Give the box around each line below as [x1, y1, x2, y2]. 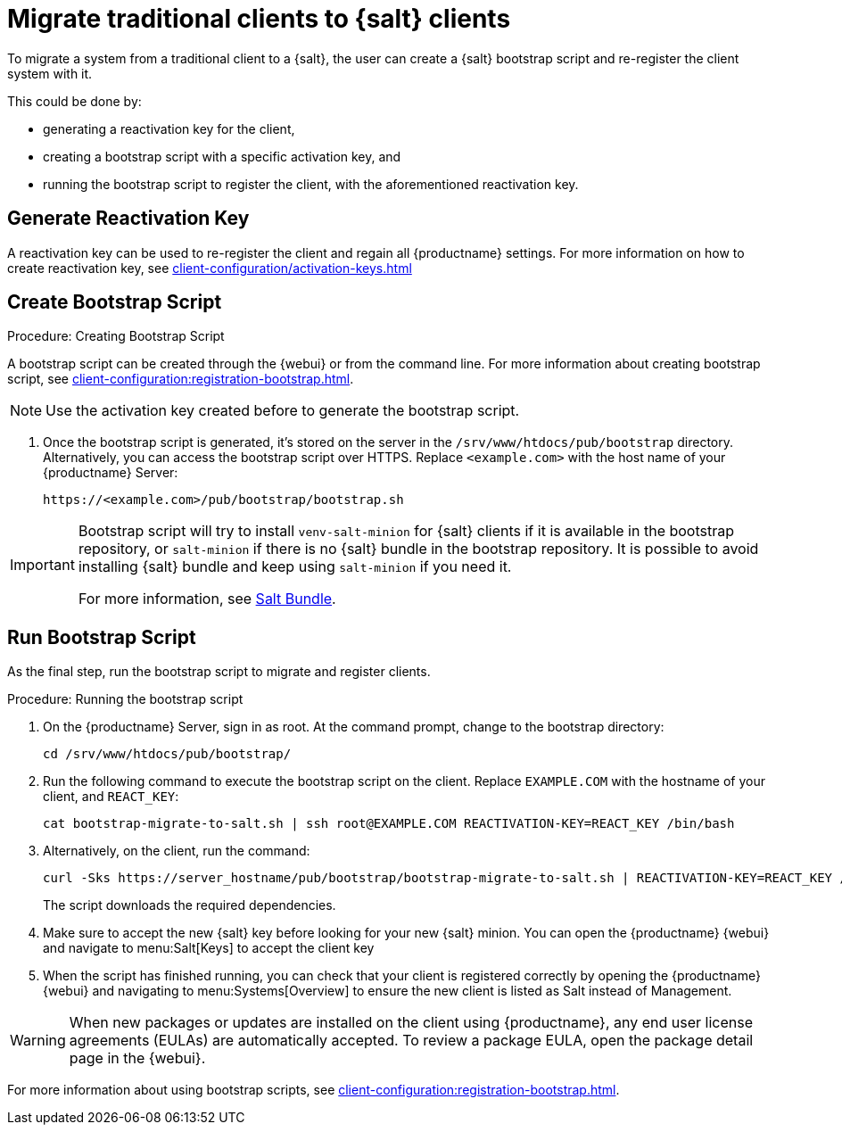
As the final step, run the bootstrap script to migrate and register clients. [7, 664, 431, 680]
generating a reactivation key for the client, [43, 120, 295, 136]
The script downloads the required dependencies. [43, 897, 336, 913]
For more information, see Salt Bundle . [78, 590, 336, 608]
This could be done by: [7, 93, 142, 109]
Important [10, 556, 75, 574]
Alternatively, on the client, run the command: [43, 843, 310, 859]
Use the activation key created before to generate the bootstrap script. [45, 401, 520, 420]
